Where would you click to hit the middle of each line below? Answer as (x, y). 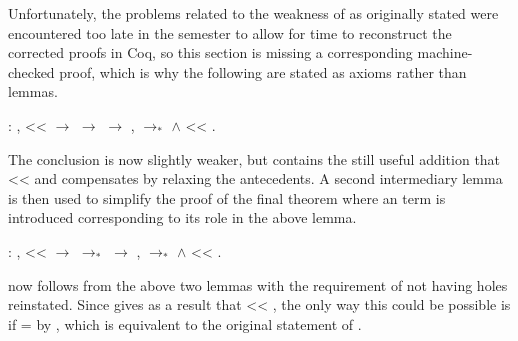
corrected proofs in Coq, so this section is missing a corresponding (210, 52)
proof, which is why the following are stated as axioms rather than (263, 71)
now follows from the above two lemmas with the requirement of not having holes (258, 284)
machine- (445, 52)
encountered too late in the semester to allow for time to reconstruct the (230, 32)
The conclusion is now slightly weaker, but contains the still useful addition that (254, 158)
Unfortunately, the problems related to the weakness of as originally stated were (253, 13)
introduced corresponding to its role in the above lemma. (182, 217)
